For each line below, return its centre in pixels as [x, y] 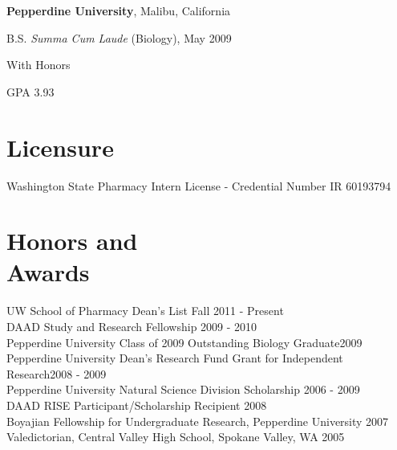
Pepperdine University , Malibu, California [119, 10]
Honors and [72, 241]
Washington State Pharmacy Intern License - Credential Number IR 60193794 [199, 185]
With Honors [38, 65]
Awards [48, 272]
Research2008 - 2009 [57, 373]
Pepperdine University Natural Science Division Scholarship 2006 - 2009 [183, 389]
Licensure [60, 147]
